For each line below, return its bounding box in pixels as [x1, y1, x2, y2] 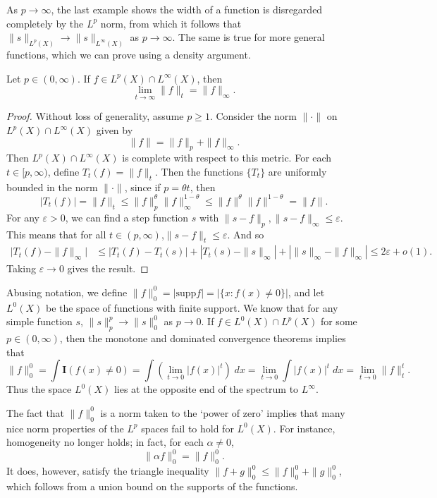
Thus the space [6, 382, 72, 396]
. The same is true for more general [172, 30, 325, 44]
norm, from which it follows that [100, 16, 242, 30]
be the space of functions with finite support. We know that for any [45, 300, 338, 315]
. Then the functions [155, 164, 243, 179]
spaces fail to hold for [141, 420, 234, 435]
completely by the [6, 16, 84, 30]
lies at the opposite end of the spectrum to [113, 382, 299, 396]
